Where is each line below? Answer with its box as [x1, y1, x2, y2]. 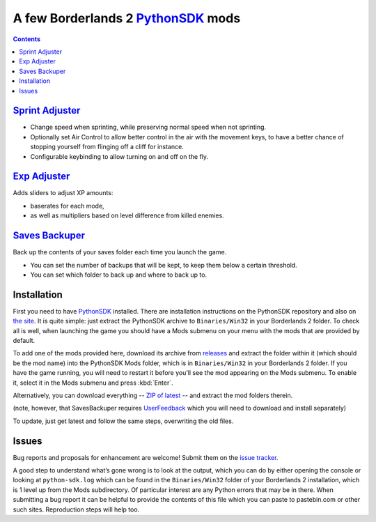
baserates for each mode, [30, 201, 104, 210]
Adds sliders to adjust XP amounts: [13, 189, 113, 197]
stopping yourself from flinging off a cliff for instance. [30, 143, 184, 151]
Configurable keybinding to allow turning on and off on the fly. [30, 152, 209, 160]
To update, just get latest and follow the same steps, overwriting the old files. [13, 417, 234, 425]
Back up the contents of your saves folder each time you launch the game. [13, 248, 227, 256]
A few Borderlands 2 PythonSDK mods [13, 10, 241, 26]
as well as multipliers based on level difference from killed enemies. [30, 211, 224, 220]
